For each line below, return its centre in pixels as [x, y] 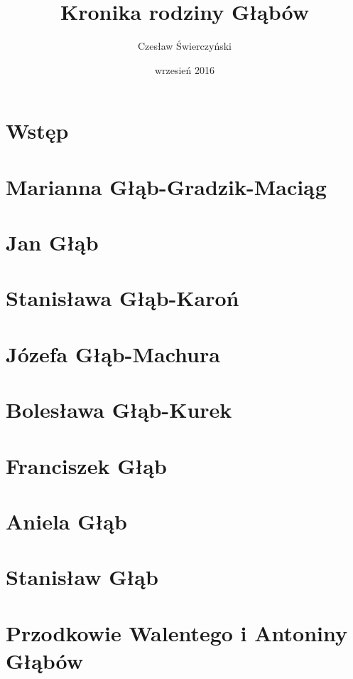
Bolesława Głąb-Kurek [119, 410]
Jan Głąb [52, 242]
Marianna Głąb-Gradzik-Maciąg [166, 186]
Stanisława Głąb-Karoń [123, 298]
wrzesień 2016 [185, 69]
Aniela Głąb [66, 521]
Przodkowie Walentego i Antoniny [177, 632]
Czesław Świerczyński [185, 46]
